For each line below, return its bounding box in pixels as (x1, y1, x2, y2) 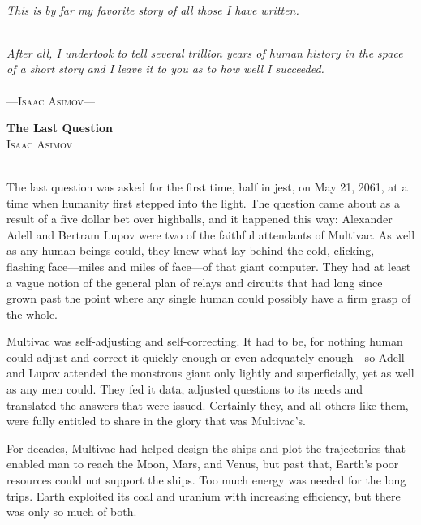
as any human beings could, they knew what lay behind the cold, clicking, (6, 242, 375, 259)
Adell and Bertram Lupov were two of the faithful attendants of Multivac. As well (6, 226, 415, 243)
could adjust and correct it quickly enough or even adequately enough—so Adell (6, 348, 405, 365)
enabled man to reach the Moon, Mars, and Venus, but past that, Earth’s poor (6, 455, 399, 472)
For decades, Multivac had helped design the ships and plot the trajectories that (6, 439, 406, 456)
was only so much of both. (6, 503, 137, 520)
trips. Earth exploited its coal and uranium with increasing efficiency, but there (6, 487, 401, 504)
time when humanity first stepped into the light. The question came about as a (6, 194, 400, 211)
